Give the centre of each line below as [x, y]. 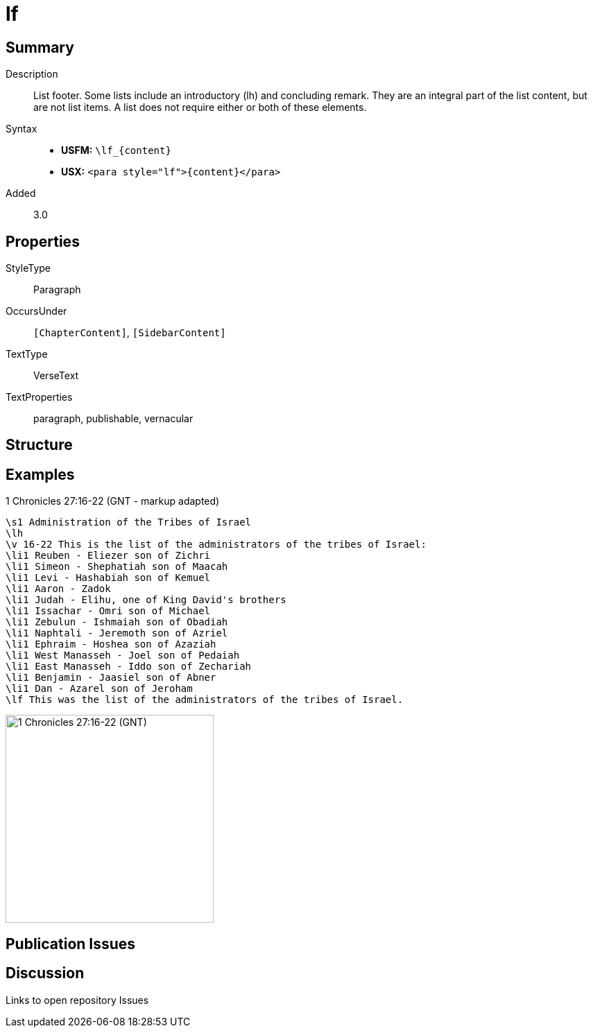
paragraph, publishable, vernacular [113, 419]
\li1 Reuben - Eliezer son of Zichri [108, 556]
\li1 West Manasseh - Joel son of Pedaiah [123, 656]
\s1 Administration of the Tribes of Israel [129, 522]
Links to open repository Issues [77, 1000]
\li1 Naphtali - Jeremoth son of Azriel [117, 633]
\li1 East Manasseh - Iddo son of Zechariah [129, 667]
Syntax [22, 129]
